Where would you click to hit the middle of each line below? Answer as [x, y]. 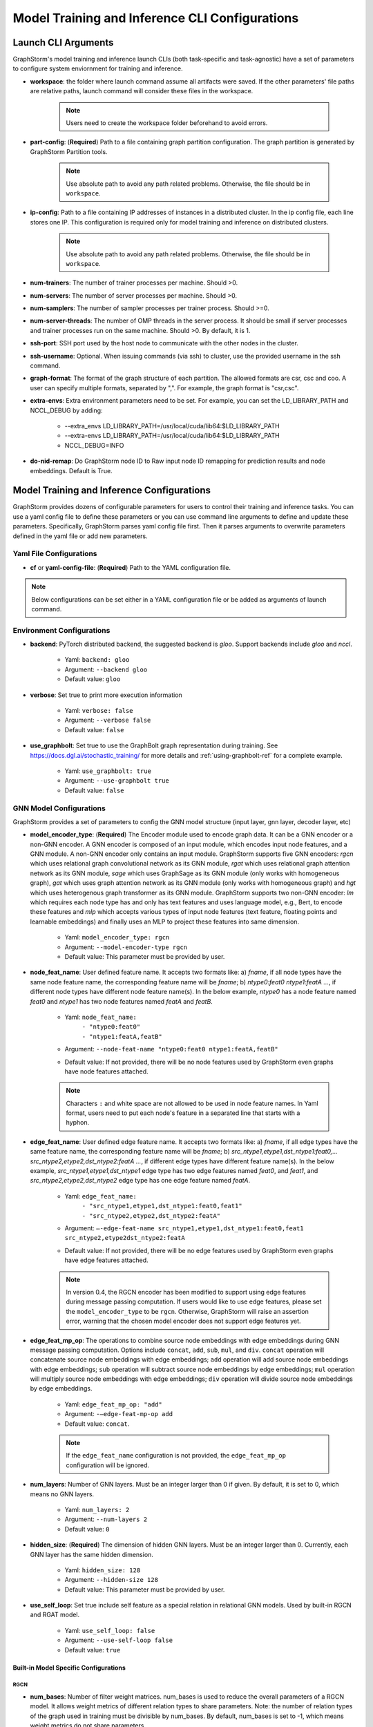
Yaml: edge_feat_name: [101, 1196]
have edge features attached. [106, 1260]
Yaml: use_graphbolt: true [108, 771]
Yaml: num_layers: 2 [97, 1509]
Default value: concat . [97, 1424]
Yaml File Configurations [55, 554]
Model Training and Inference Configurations [112, 490]
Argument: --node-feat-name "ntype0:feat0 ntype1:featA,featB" [172, 1049]
